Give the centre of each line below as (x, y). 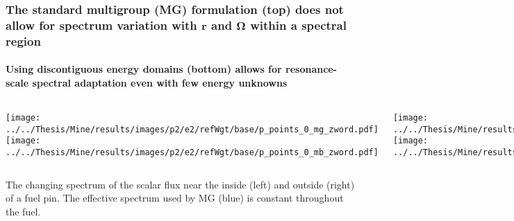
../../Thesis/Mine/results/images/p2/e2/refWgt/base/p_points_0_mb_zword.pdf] (192, 153)
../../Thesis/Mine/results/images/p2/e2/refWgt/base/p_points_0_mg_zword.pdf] (192, 129)
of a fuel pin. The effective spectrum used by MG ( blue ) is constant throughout (175, 198)
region (23, 41)
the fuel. (23, 211)
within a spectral (298, 25)
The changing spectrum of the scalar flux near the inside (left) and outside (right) (180, 184)
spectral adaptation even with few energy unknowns (160, 82)
